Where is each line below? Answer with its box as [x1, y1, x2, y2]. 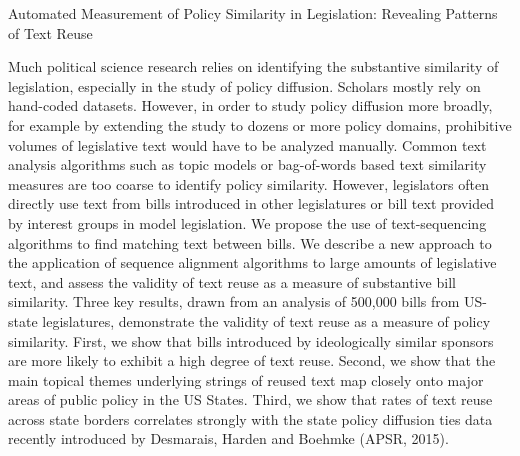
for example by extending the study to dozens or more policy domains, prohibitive [8, 114, 512, 135]
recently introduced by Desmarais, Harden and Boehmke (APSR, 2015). [8, 428, 449, 449]
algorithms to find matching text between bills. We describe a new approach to [8, 232, 492, 253]
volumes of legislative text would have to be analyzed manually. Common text [8, 134, 487, 155]
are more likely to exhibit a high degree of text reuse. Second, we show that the [8, 350, 496, 371]
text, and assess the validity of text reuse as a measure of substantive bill [8, 271, 456, 292]
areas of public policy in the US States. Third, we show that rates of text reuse [8, 389, 493, 410]
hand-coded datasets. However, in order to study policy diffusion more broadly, [8, 95, 493, 116]
